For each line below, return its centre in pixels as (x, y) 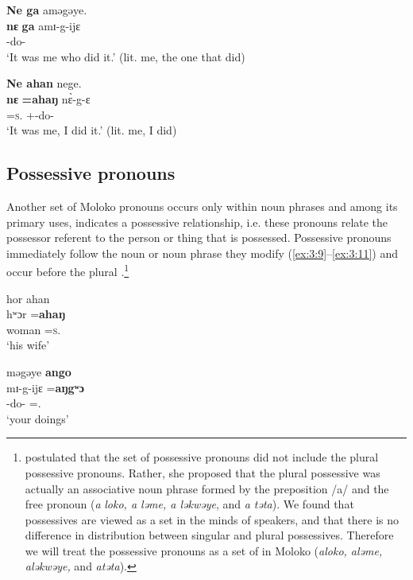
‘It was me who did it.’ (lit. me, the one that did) (126, 56)
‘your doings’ (38, 418)
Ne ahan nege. (44, 83)
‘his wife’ (28, 345)
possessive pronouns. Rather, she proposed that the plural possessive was (203, 472)
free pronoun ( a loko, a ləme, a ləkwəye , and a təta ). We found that (189, 504)
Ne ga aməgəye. (47, 10)
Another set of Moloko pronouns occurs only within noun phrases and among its (202, 206)
